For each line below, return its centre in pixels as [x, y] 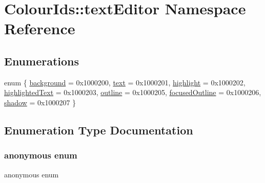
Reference [40, 28]
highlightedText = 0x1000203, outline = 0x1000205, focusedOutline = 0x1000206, [133, 92]
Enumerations [42, 61]
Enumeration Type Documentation [99, 130]
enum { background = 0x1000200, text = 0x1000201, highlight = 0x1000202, [125, 82]
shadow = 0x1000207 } [40, 102]
